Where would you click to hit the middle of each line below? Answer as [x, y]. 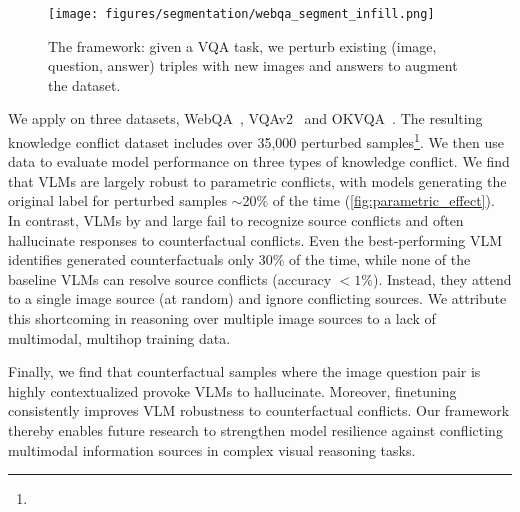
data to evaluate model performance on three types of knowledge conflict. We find [259, 161]
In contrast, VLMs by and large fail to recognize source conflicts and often [236, 220]
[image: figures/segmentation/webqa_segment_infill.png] [241, 14]
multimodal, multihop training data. [119, 337]
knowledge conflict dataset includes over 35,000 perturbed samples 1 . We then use [256, 140]
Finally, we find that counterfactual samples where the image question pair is [244, 371]
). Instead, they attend [442, 278]
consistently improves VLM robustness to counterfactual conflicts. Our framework [259, 410]
